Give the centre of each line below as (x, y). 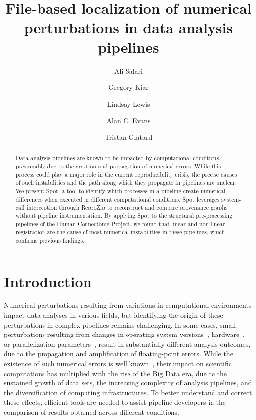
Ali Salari (128, 70)
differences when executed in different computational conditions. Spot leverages (117, 199)
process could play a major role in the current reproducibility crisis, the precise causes (126, 174)
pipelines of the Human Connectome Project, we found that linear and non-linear (120, 224)
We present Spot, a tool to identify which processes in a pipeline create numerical (121, 190)
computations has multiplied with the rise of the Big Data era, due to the (116, 373)
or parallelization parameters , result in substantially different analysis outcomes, (127, 344)
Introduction (48, 281)
